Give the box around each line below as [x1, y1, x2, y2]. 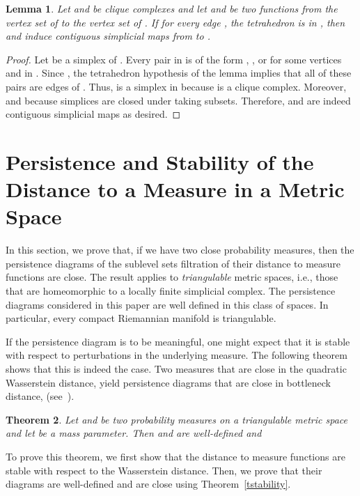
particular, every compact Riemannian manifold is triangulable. [6, 311, 276, 325]
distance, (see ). [6, 389, 75, 403]
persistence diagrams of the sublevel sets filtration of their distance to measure [6, 256, 341, 270]
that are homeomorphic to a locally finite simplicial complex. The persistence [6, 284, 336, 298]
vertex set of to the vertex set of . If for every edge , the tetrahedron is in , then [6, 15, 345, 29]
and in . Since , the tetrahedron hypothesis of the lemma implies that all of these [6, 65, 352, 80]
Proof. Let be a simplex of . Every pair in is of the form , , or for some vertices [6, 52, 342, 66]
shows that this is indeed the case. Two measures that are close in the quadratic [6, 362, 347, 375]
